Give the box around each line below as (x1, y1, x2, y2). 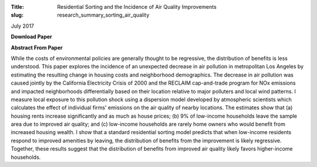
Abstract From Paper (11, 44, 63, 51)
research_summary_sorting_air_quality (57, 12, 150, 19)
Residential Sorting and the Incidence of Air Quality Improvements (57, 4, 217, 10)
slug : (11, 12, 23, 19)
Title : (11, 4, 25, 10)
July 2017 (11, 22, 35, 29)
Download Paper (11, 33, 52, 41)
